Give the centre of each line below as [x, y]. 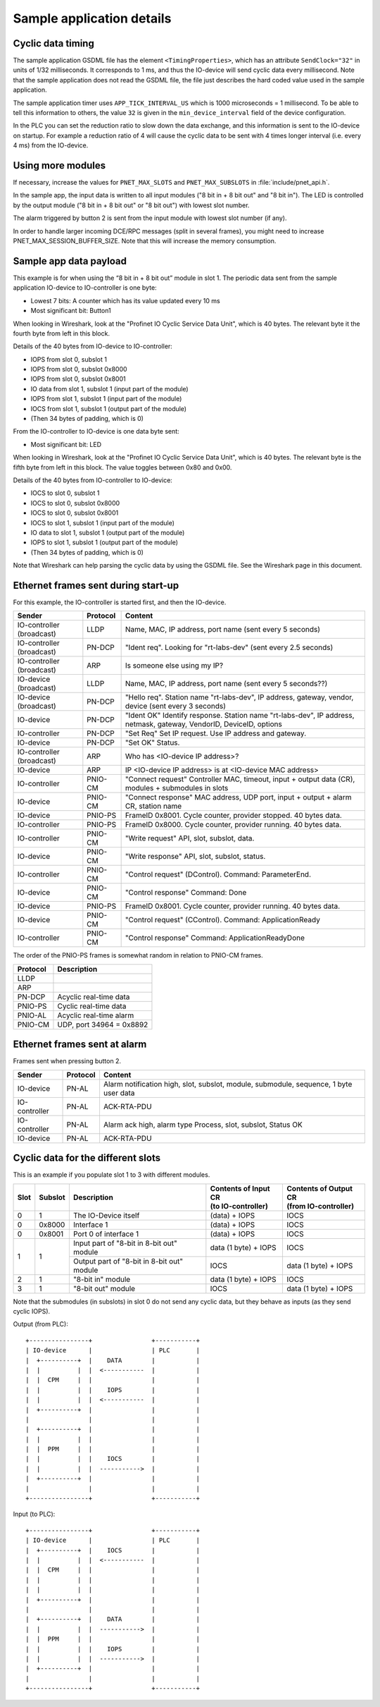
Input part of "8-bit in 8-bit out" [125, 1243]
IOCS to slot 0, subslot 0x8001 [75, 513]
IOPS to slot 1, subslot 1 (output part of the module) [104, 542]
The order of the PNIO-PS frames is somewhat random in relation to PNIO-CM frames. [138, 955]
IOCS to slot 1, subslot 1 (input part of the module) [103, 522]
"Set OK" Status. [152, 742]
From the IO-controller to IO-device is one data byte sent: [96, 432]
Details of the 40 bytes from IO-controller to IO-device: [93, 480]
